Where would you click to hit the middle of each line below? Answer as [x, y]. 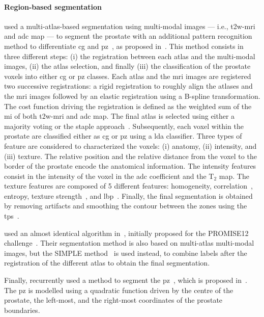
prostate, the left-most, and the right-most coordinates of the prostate [113, 300]
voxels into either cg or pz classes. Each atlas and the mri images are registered [128, 76]
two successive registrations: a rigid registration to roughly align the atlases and [128, 86]
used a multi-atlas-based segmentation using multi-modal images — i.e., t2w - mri [130, 26]
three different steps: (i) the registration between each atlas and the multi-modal [130, 56]
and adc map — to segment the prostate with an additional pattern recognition [128, 36]
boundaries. [22, 310]
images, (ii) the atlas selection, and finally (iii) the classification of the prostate [127, 66]
